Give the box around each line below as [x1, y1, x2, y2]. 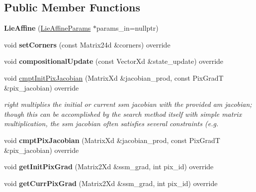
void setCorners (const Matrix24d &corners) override [4, 39, 171, 49]
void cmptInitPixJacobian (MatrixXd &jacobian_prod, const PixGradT [4, 72, 224, 83]
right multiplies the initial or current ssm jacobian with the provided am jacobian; [4, 99, 252, 109]
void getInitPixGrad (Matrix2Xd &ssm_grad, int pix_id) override [4, 161, 214, 172]
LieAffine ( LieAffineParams [4, 23, 91, 33]
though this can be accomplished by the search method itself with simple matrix [4, 108, 242, 119]
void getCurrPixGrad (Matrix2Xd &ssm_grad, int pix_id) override [4, 178, 218, 188]
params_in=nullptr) [96, 23, 159, 33]
